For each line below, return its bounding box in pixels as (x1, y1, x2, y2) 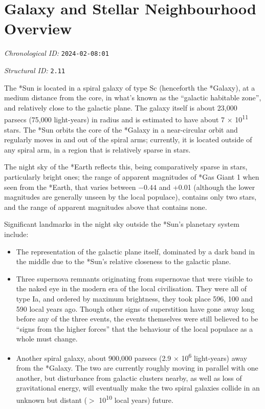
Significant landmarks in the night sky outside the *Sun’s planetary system (4, 219, 239, 229)
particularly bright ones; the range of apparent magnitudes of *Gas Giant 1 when (4, 171, 259, 182)
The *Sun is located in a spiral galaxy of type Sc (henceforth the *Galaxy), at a (4, 82, 255, 93)
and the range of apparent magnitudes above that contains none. (4, 201, 207, 212)
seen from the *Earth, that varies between (4, 181, 136, 192)
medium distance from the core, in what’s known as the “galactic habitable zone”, (4, 92, 261, 103)
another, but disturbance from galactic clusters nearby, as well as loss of (16, 372, 242, 383)
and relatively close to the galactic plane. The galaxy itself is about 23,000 (4, 102, 237, 113)
